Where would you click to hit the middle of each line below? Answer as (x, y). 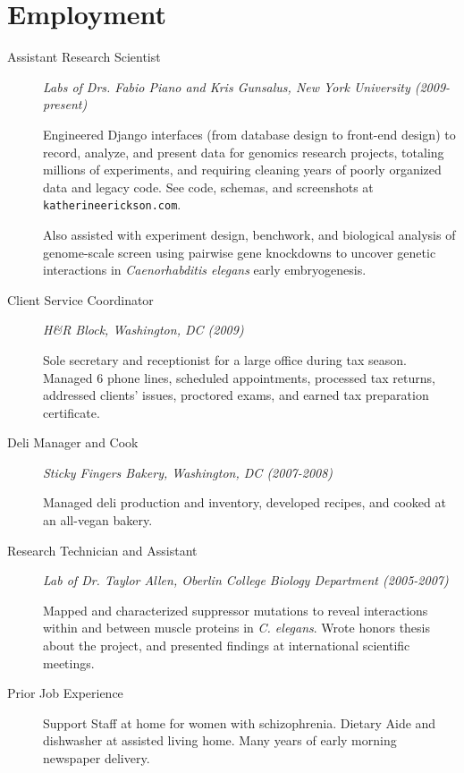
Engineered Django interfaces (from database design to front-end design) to (249, 134)
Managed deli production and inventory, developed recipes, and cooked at (245, 502)
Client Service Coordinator (80, 299)
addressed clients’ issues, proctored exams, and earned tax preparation (236, 395)
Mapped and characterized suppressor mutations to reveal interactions (236, 610)
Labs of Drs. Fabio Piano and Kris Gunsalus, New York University (227, 86)
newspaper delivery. (97, 758)
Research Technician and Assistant (102, 550)
